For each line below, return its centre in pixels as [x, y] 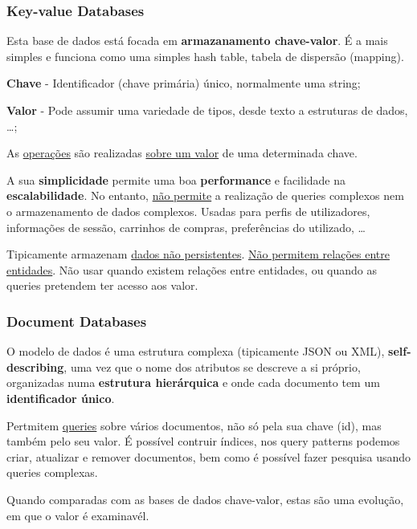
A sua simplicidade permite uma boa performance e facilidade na [176, 179]
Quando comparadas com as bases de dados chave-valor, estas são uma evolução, [205, 499]
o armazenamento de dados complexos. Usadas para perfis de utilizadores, [188, 211]
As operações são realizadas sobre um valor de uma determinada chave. [182, 153]
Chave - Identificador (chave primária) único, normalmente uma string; [184, 83]
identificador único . [61, 398]
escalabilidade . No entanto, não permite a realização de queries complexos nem [205, 195]
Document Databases [77, 321]
